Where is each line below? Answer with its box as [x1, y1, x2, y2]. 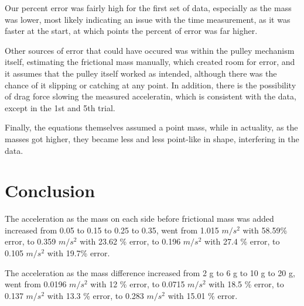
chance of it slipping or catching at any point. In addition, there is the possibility [5, 78, 296, 91]
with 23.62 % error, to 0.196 [80, 235, 181, 247]
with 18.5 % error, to [209, 278, 284, 290]
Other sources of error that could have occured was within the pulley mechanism [5, 44, 295, 56]
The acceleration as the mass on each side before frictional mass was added [5, 212, 274, 225]
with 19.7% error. [47, 247, 110, 259]
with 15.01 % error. [168, 289, 238, 301]
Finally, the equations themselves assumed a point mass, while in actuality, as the [5, 121, 298, 133]
